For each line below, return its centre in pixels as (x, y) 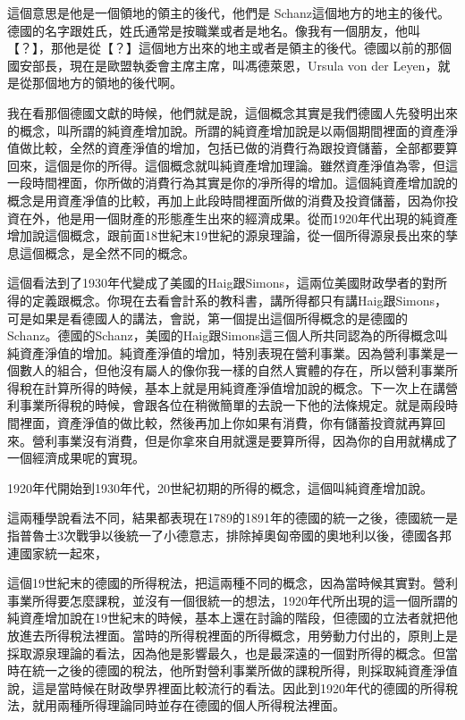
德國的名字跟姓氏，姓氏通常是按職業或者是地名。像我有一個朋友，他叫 (214, 30)
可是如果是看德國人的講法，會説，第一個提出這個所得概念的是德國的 (207, 318)
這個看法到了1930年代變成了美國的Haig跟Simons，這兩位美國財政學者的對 (221, 283)
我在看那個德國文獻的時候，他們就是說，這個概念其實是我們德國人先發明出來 (232, 112)
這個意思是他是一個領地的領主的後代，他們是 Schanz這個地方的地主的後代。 (229, 13)
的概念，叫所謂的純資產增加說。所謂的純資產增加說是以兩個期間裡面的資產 (226, 130)
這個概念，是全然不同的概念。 (107, 252)
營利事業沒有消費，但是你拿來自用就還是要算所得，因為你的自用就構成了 (245, 440)
